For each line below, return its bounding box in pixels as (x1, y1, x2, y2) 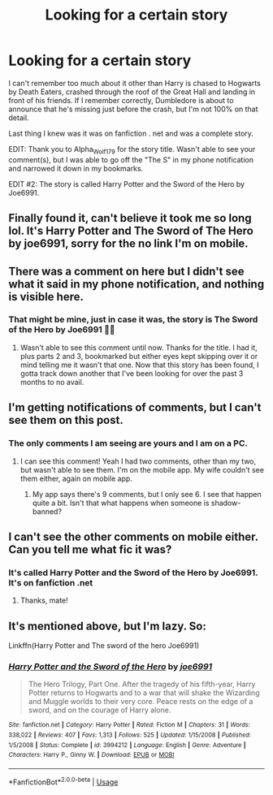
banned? (32, 506, 63, 516)
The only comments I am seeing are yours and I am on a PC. (8, 438, 248, 449)
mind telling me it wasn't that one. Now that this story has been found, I (19, 360, 259, 369)
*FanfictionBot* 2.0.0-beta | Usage (8, 776, 119, 787)
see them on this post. (8, 413, 123, 427)
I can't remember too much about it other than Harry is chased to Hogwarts (8, 78, 262, 88)
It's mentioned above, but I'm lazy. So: (8, 619, 207, 633)
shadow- (210, 498, 241, 508)
